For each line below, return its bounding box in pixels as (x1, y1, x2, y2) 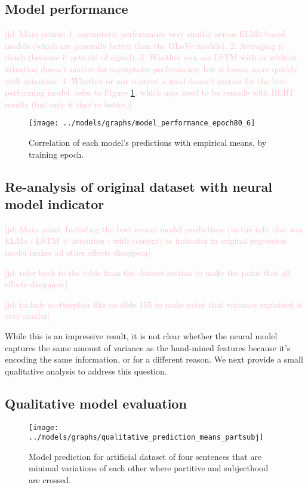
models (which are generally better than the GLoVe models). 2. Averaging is (5, 39, 284, 51)
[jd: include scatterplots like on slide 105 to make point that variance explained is (5, 297, 303, 310)
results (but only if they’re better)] (5, 97, 132, 110)
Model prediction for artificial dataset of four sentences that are (29, 450, 262, 462)
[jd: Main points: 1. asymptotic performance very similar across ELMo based (5, 27, 285, 40)
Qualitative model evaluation (5, 394, 187, 412)
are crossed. (29, 474, 71, 486)
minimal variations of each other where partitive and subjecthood (29, 462, 269, 474)
